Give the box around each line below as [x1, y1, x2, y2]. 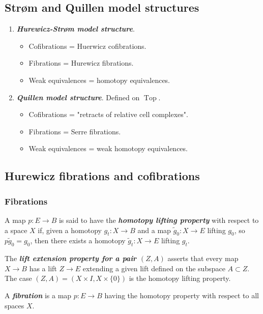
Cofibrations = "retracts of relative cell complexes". [28, 109, 188, 120]
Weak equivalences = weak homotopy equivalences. [28, 143, 188, 154]
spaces [5, 300, 24, 310]
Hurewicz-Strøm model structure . [16, 23, 135, 34]
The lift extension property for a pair [5, 253, 137, 264]
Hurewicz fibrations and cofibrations [5, 168, 200, 184]
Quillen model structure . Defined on [16, 92, 140, 102]
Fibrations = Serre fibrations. [28, 126, 121, 136]
